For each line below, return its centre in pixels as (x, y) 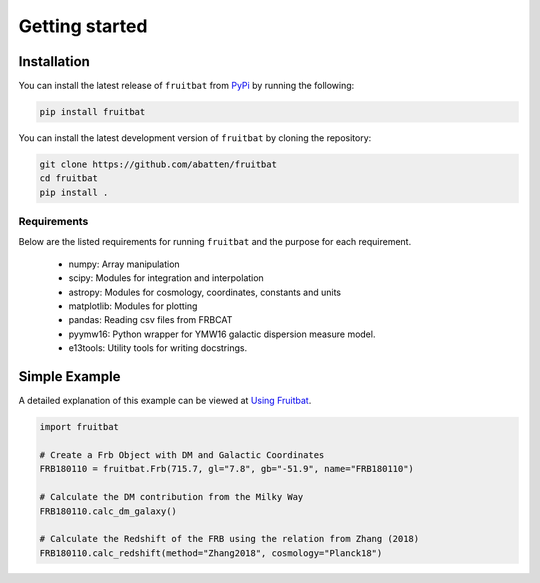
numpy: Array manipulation (124, 264)
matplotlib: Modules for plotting (133, 306)
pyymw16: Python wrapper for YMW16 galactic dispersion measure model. (222, 334)
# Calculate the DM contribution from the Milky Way (171, 497)
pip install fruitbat (92, 112)
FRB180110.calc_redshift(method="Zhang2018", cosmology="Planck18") (211, 553)
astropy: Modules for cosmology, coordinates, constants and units (205, 292)
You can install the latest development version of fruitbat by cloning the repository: (195, 138)
